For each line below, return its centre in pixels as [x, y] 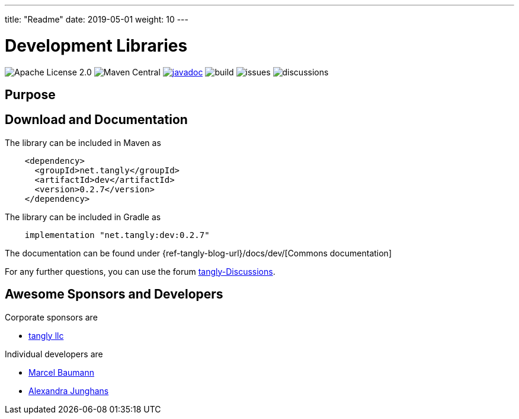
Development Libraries [96, 45]
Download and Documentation [96, 120]
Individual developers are [54, 354]
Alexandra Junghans [69, 391]
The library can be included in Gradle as [83, 217]
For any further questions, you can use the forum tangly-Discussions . [140, 271]
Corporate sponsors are [51, 317]
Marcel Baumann [62, 372]
